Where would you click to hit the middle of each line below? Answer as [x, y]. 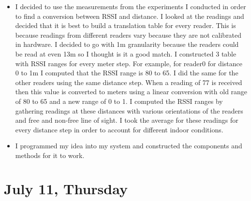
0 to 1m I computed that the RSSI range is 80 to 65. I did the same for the [127, 73]
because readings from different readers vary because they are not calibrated [128, 35]
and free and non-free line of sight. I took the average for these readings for [127, 120]
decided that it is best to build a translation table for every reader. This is [125, 25]
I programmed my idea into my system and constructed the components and [129, 146]
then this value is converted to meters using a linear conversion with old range [131, 92]
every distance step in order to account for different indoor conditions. [119, 129]
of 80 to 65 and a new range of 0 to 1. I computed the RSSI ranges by [119, 101]
